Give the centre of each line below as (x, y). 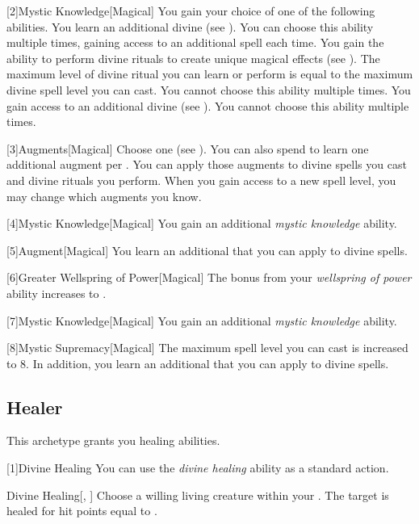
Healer (35, 407)
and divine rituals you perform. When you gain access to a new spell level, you (201, 180)
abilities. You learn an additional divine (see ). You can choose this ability (190, 26)
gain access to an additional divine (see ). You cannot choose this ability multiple (208, 105)
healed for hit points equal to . (82, 511)
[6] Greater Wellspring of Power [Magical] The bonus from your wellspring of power (209, 277)
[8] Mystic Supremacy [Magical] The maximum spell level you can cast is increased (207, 348)
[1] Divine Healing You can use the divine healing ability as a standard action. (198, 468)
